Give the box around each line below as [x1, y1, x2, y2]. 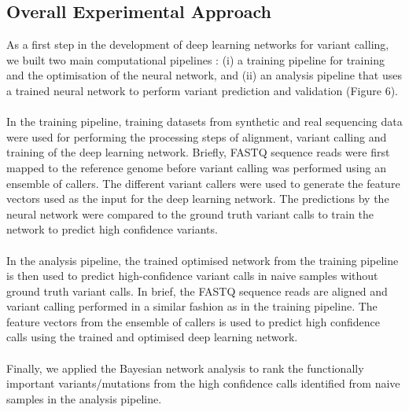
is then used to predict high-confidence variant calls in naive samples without [6, 267, 378, 284]
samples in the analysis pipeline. [6, 390, 162, 406]
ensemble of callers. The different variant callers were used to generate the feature [6, 175, 400, 191]
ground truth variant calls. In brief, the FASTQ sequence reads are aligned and [6, 282, 388, 299]
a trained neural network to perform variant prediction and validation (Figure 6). [6, 82, 398, 98]
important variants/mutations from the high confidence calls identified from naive [6, 375, 400, 392]
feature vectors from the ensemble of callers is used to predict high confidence [6, 313, 380, 329]
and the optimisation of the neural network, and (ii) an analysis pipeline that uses [6, 67, 402, 83]
